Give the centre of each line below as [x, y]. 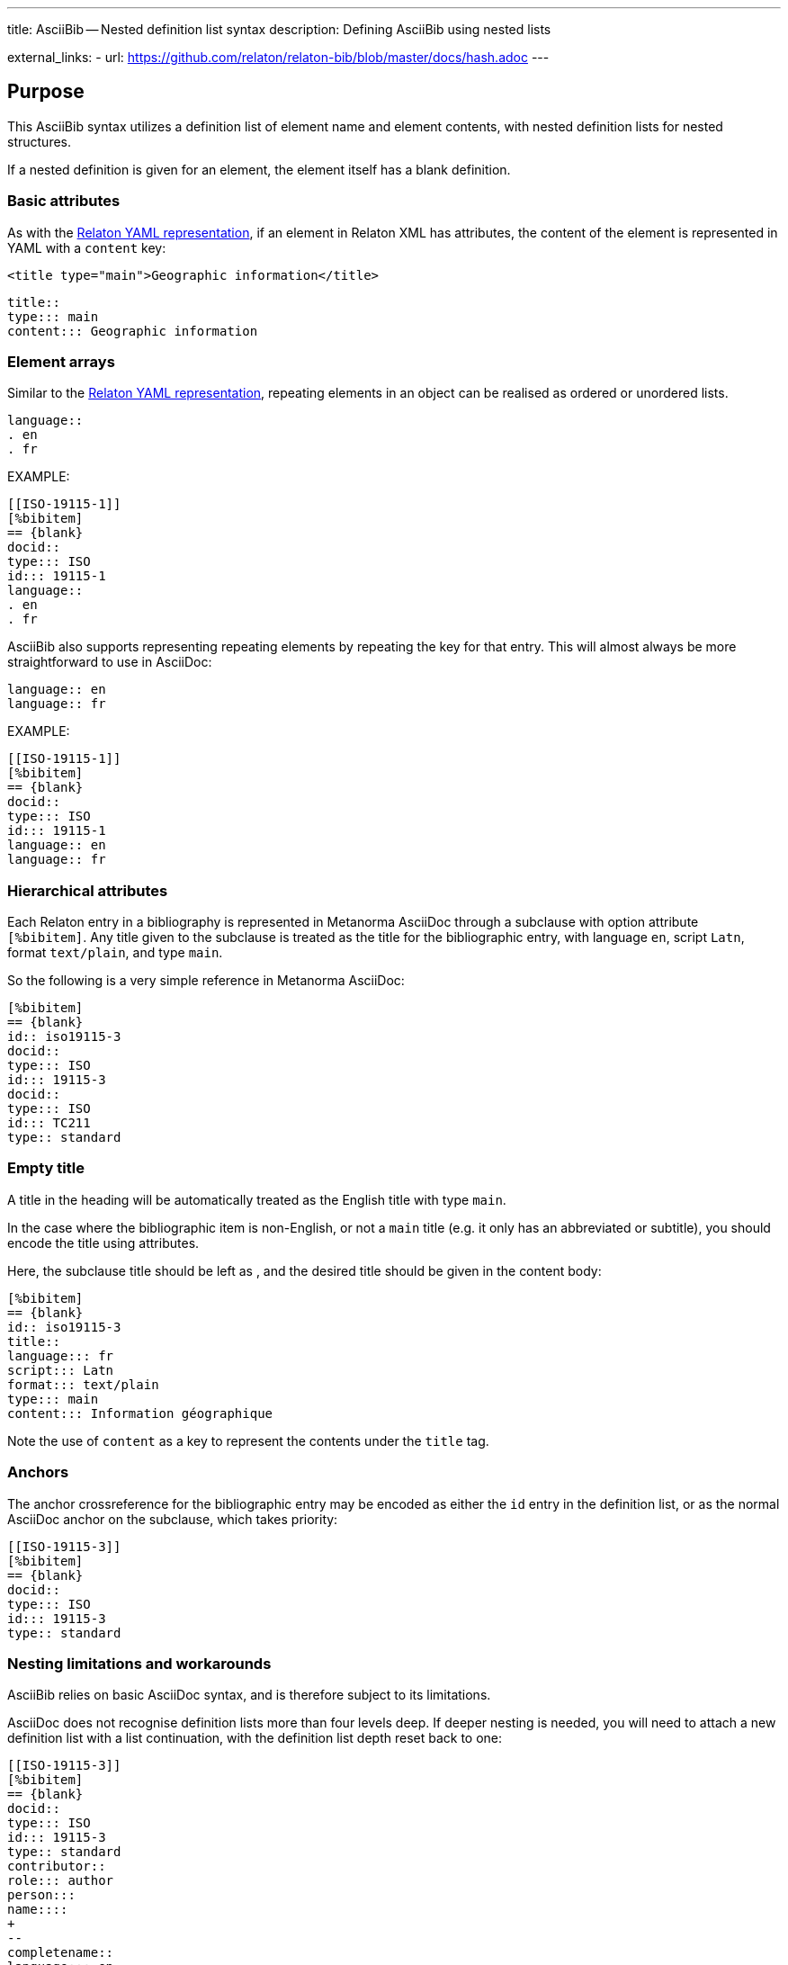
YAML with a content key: [87, 247]
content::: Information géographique [140, 1413]
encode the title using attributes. [103, 1243]
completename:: [61, 1953]
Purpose [46, 92]
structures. [39, 141]
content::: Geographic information [133, 331]
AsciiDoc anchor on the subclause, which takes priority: [173, 1519]
